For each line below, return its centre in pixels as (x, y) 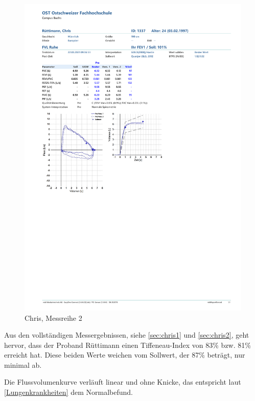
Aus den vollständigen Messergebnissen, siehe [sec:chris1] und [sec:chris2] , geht (127, 335)
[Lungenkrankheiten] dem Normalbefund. (68, 392)
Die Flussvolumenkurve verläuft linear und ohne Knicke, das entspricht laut (123, 382)
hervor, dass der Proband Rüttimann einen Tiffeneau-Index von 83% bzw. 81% (127, 345)
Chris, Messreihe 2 (53, 317)
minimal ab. (23, 364)
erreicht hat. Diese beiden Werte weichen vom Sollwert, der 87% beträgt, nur (125, 355)
